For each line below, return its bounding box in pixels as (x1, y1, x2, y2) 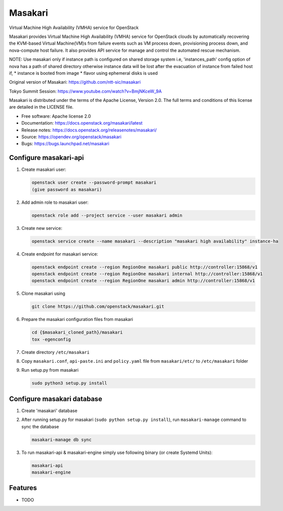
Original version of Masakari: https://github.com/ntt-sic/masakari (9, 79, 141, 85)
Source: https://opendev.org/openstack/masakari (21, 134, 122, 140)
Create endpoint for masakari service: (21, 251, 98, 257)
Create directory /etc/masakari (21, 349, 90, 355)
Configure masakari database (9, 394, 102, 403)
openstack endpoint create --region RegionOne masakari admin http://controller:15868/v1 (31, 278, 255, 284)
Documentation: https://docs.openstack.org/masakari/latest (21, 120, 143, 126)
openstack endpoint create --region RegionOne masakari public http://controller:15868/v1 (31, 264, 258, 270)
